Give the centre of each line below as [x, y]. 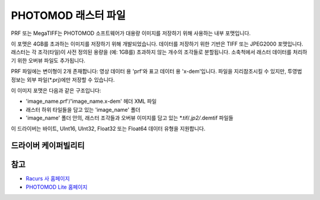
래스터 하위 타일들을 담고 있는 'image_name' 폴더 [83, 109]
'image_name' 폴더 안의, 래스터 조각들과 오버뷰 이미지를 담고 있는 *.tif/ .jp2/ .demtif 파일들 [129, 118]
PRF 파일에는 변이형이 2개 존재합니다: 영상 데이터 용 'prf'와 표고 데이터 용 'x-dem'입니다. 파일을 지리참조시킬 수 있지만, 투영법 [156, 72]
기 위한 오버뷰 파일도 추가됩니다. [48, 60]
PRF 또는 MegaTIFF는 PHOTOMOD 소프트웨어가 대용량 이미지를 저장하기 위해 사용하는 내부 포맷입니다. [131, 33]
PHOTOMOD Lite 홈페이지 [57, 187]
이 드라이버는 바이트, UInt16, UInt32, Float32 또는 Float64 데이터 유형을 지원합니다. [108, 129]
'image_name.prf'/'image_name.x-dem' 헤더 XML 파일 [91, 101]
